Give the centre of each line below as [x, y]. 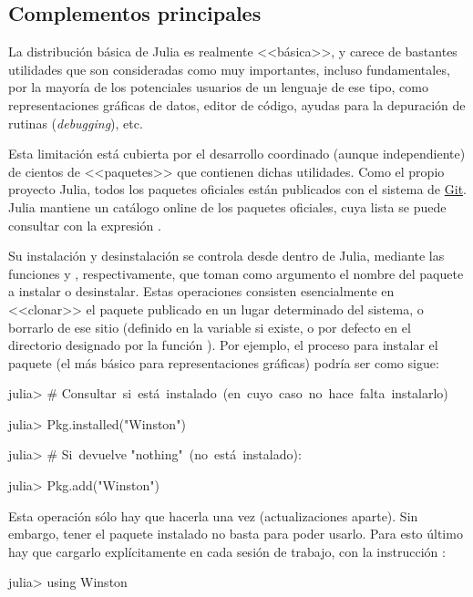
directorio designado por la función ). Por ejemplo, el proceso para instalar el [223, 345]
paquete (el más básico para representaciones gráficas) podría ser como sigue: [224, 362]
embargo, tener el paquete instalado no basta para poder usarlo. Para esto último [236, 534]
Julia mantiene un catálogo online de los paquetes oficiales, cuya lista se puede [227, 206]
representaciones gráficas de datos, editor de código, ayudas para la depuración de [237, 104]
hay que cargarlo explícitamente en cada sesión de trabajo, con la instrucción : [227, 551]
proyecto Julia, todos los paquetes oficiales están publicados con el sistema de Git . [237, 189]
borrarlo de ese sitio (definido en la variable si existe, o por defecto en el [210, 327]
